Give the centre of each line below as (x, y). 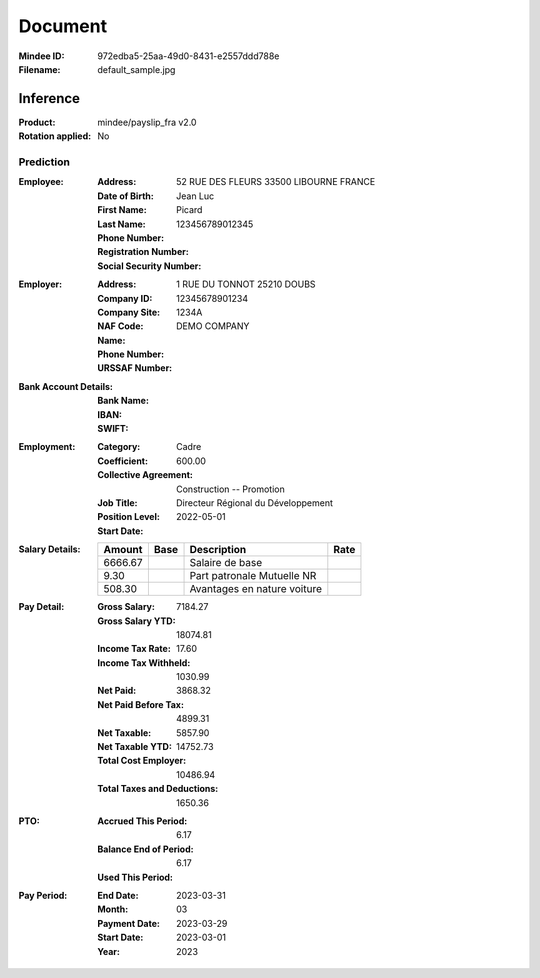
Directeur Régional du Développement (255, 502)
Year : (108, 951)
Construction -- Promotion (230, 489)
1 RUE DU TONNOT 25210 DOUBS (246, 284)
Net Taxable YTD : (134, 747)
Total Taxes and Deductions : (158, 789)
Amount (123, 550)
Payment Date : (128, 923)
